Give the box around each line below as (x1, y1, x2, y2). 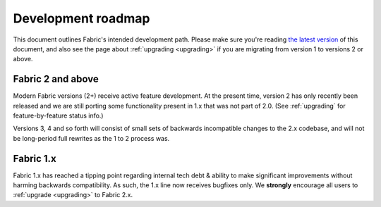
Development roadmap (13, 11, 150, 26)
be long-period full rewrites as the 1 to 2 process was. (13, 134, 170, 142)
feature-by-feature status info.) (13, 111, 104, 120)
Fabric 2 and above (13, 73, 99, 85)
